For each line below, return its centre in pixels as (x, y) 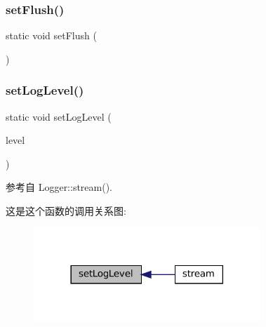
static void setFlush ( (51, 35)
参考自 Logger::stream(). (59, 187)
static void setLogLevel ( (59, 116)
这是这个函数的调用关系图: (66, 211)
